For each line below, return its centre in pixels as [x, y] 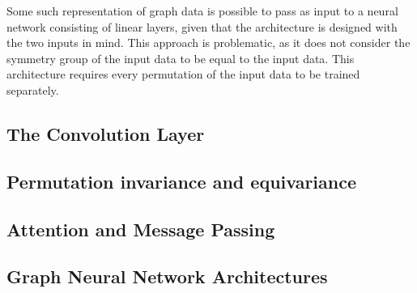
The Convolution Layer [106, 133]
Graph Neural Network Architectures [167, 276]
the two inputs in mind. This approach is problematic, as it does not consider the [208, 42]
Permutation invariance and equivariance [182, 181]
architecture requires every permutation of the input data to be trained [183, 74]
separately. [33, 89]
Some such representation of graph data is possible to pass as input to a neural [202, 11]
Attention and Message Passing [141, 229]
